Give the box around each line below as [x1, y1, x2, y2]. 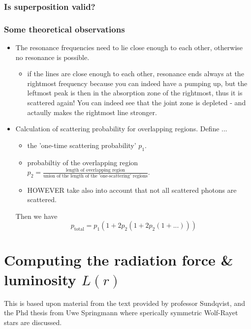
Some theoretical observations [4, 23, 125, 35]
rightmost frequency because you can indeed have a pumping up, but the [27, 78, 248, 88]
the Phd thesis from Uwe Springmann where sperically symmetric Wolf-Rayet [4, 307, 238, 318]
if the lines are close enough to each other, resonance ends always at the [27, 68, 244, 79]
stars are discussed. [4, 317, 62, 327]
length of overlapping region [65, 167, 125, 173]
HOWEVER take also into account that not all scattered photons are [27, 184, 237, 195]
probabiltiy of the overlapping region [27, 157, 138, 167]
